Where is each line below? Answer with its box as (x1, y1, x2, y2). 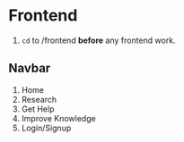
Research (21, 94, 57, 104)
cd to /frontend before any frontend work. (21, 35, 176, 46)
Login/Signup (21, 122, 72, 133)
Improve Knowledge (21, 113, 96, 123)
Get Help (21, 104, 55, 114)
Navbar (8, 61, 51, 76)
